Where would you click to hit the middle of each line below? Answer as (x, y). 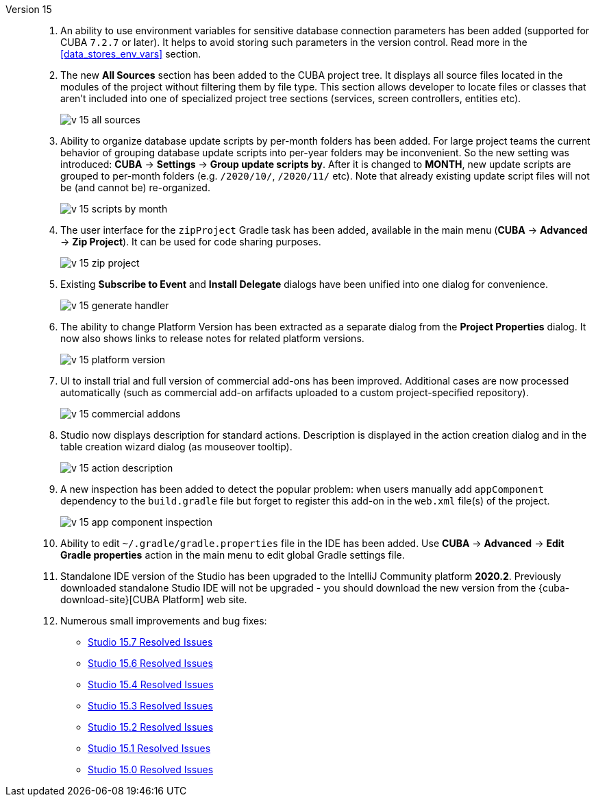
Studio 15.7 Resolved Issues (150, 642)
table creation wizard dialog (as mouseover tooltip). (176, 447)
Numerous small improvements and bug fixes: (164, 621)
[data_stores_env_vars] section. (131, 54)
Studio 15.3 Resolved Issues (150, 706)
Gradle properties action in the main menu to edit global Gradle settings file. (233, 555)
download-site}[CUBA (110, 599)
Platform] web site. (204, 599)
